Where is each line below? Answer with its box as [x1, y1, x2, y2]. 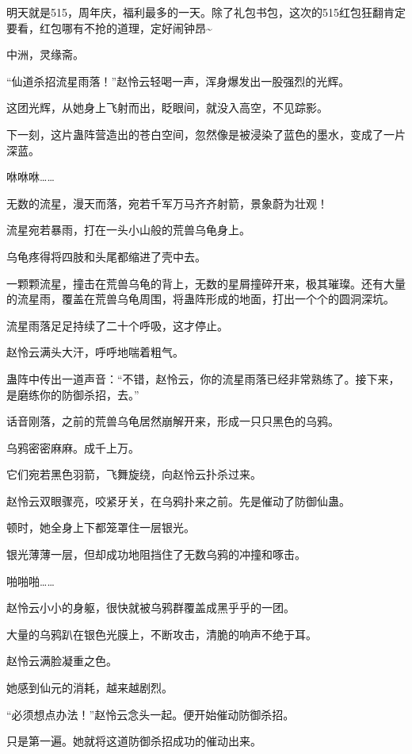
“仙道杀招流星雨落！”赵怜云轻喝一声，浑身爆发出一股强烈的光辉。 [6, 72, 350, 89]
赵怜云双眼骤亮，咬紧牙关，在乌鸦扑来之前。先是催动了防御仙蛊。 [6, 492, 350, 509]
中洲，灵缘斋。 [6, 46, 84, 63]
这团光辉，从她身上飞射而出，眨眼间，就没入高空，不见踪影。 [6, 99, 328, 116]
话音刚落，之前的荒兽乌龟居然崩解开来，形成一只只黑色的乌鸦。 [6, 413, 339, 429]
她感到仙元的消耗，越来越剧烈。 [6, 679, 173, 696]
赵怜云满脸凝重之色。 [6, 652, 117, 669]
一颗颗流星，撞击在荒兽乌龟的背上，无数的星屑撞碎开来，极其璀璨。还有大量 [6, 275, 406, 291]
